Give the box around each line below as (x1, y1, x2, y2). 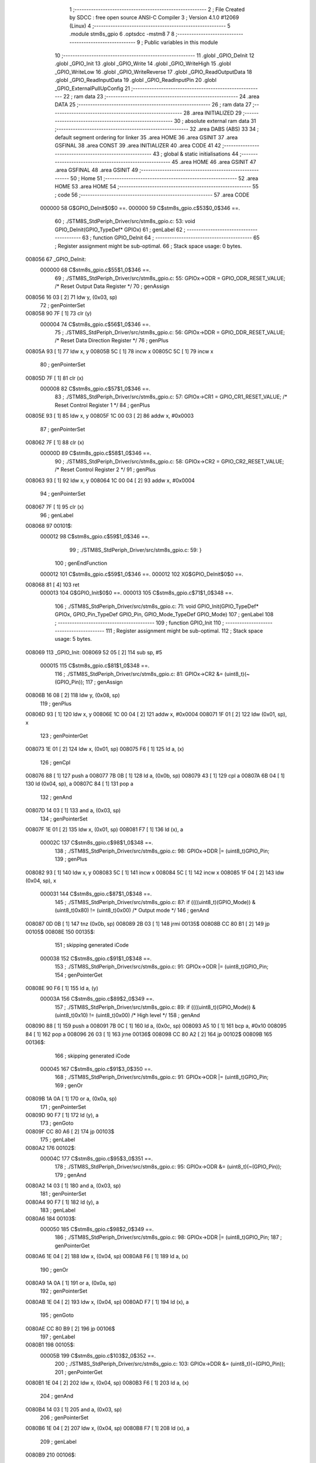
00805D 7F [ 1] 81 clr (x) (25, 375, 84, 382)
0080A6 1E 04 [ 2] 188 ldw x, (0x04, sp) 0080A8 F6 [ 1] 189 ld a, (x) (25, 1253, 188, 1260)
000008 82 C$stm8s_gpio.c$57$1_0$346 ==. (40, 385, 151, 392)
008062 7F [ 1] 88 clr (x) (25, 439, 84, 446)
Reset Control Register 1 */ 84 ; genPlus (54, 401, 150, 408)
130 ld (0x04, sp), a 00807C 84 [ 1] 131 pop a (25, 780, 134, 787)
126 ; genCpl (40, 758, 71, 766)
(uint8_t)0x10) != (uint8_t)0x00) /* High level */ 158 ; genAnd (54, 1012, 200, 1019)
